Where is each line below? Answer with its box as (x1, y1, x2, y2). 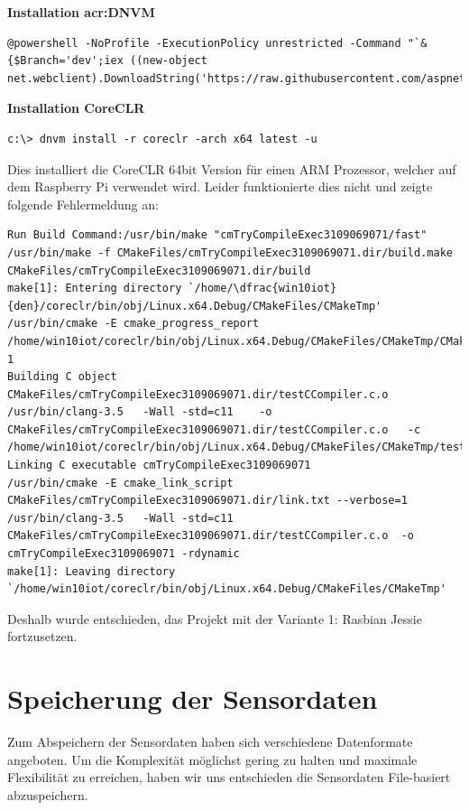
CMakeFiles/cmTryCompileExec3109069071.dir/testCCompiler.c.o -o (7, 529, 415, 543)
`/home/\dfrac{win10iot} (188, 282, 337, 295)
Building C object (7, 370, 117, 384)
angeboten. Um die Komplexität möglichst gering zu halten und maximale (7, 749, 418, 768)
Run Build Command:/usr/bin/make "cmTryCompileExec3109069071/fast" (7, 228, 428, 242)
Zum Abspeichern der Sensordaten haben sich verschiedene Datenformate (7, 732, 413, 751)
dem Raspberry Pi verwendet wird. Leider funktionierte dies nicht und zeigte (7, 177, 433, 196)
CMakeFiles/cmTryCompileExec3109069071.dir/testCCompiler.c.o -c (7, 423, 421, 436)
